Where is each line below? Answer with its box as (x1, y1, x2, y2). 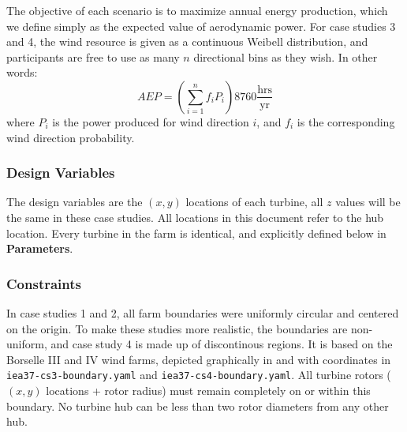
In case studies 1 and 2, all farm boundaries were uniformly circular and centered (6, 304, 399, 321)
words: (6, 64, 38, 81)
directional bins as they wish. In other (193, 48, 378, 65)
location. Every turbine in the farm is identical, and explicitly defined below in (6, 224, 386, 241)
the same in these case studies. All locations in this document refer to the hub (6, 208, 384, 225)
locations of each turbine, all (185, 193, 323, 210)
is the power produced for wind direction (52, 113, 249, 130)
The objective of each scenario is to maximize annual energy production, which (6, 2, 388, 18)
